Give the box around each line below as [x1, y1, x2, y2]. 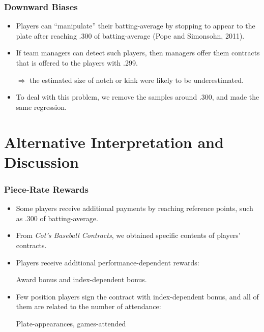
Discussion [4, 151, 79, 172]
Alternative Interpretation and [4, 131, 224, 152]
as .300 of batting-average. [16, 213, 98, 223]
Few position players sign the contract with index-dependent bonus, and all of [16, 291, 259, 301]
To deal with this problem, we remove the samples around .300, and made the [16, 92, 259, 102]
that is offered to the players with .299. [16, 57, 138, 68]
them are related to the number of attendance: [16, 301, 161, 312]
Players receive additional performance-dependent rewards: [16, 257, 199, 267]
